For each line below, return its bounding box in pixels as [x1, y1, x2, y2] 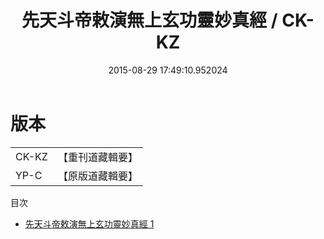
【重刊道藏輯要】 [57, 150, 138, 164]
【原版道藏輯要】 [57, 169, 138, 183]
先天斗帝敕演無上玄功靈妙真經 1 [24, 217, 155, 230]
